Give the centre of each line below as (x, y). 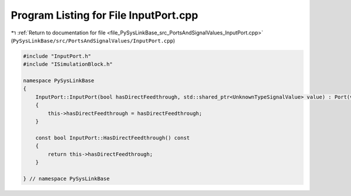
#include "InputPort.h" (57, 56)
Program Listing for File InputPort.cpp (104, 15)
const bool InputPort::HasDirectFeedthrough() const (113, 138)
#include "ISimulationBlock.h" (68, 64)
